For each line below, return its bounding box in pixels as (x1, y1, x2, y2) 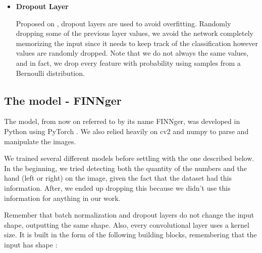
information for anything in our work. (4, 192, 121, 203)
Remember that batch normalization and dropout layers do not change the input (4, 209, 254, 220)
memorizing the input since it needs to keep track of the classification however (16, 37, 258, 48)
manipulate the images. (4, 136, 76, 146)
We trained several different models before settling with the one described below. (4, 153, 254, 163)
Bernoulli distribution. (16, 67, 85, 78)
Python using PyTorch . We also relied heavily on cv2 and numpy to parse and (4, 125, 249, 136)
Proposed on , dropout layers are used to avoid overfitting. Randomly (16, 18, 231, 28)
